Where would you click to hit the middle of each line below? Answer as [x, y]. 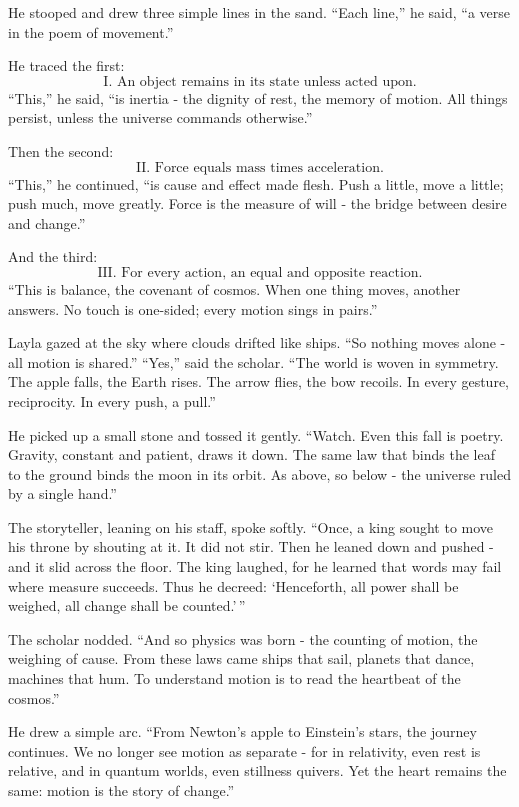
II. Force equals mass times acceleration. [260, 167]
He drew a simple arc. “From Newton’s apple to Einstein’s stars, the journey [242, 731]
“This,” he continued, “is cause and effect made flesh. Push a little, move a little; [256, 183]
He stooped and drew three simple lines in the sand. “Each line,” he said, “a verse [259, 12]
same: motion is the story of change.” [121, 790]
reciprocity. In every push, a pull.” [112, 400]
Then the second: [61, 150]
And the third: [53, 256]
